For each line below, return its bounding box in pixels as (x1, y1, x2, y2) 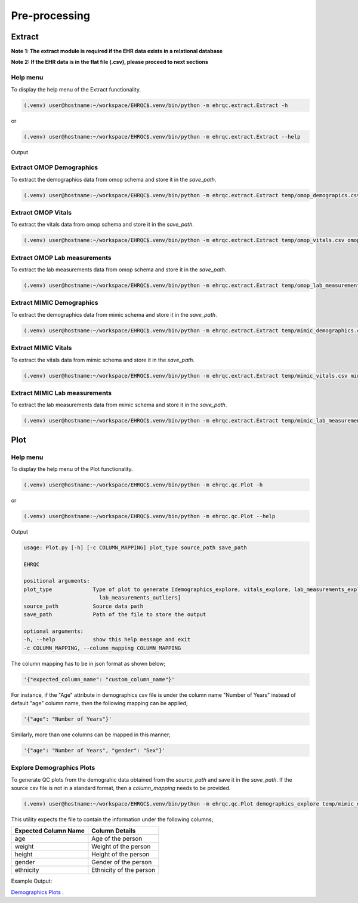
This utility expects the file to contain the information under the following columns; (11, 816, 214, 823)
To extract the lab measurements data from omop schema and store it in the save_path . (11, 266, 227, 273)
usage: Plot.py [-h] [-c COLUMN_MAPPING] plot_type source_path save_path (23, 544, 248, 551)
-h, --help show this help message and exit (23, 636, 191, 643)
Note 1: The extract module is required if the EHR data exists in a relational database (11, 48, 223, 55)
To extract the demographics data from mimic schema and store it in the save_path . (11, 311, 217, 318)
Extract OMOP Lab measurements (11, 253, 112, 262)
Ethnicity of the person (91, 866, 156, 874)
